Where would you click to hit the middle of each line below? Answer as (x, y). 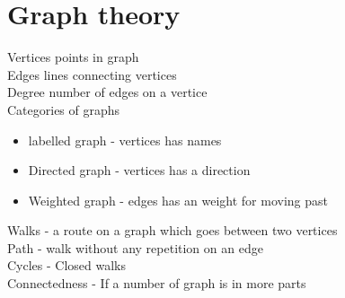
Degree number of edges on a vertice (107, 92)
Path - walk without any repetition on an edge (135, 247)
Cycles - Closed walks (67, 265)
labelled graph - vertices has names (125, 140)
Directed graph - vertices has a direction (139, 170)
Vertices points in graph (73, 57)
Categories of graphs (64, 109)
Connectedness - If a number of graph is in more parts (157, 283)
